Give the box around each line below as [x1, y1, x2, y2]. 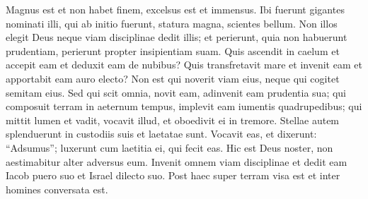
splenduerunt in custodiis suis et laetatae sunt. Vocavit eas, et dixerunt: [6, 126, 317, 141]
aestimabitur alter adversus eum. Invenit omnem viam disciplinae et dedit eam [6, 154, 347, 169]
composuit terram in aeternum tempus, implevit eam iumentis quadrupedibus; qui [6, 99, 362, 114]
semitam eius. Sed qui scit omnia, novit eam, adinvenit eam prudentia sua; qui [6, 85, 347, 99]
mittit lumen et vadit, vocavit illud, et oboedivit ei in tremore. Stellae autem [6, 112, 340, 127]
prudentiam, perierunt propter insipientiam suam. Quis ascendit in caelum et [6, 43, 340, 58]
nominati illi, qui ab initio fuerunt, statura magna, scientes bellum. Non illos [6, 16, 338, 30]
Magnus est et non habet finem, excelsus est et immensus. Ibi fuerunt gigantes [6, 2, 345, 16]
